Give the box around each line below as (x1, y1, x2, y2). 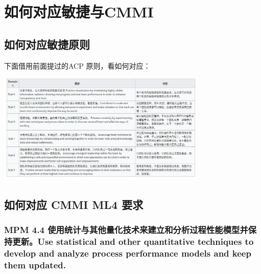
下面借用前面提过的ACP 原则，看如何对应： (4, 60, 151, 71)
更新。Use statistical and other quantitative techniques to (12, 235, 254, 248)
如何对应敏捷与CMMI (4, 1, 154, 22)
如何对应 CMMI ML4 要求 (4, 196, 144, 212)
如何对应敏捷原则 (4, 36, 90, 52)
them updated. (4, 259, 66, 271)
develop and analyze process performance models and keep (4, 247, 251, 260)
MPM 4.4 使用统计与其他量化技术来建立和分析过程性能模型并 (4, 223, 248, 236)
